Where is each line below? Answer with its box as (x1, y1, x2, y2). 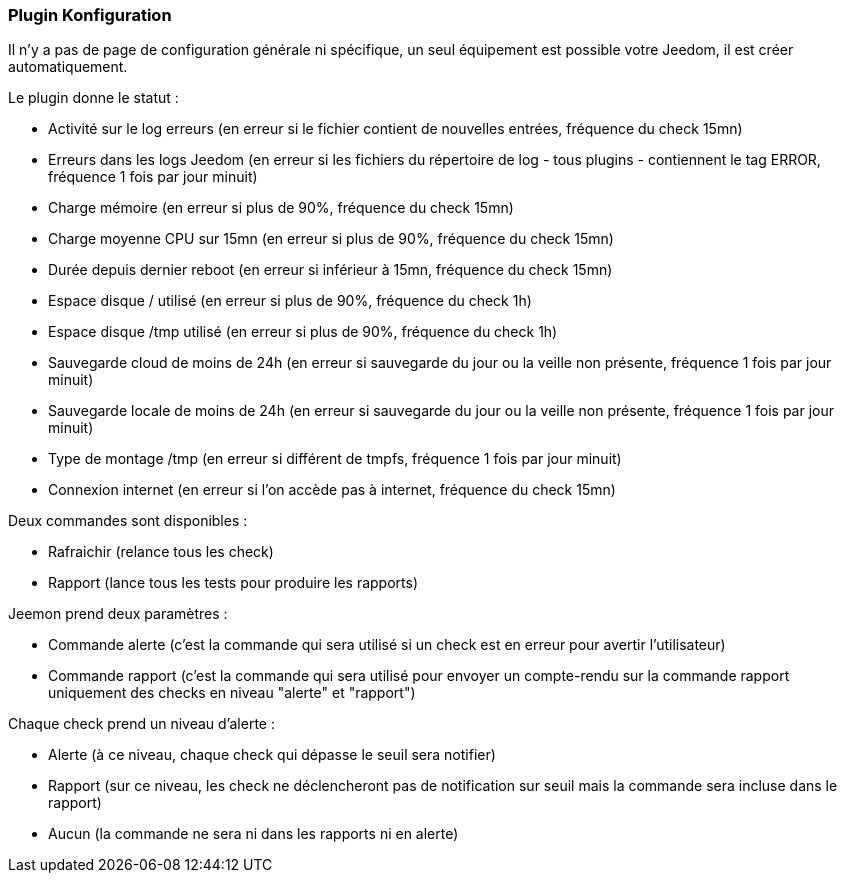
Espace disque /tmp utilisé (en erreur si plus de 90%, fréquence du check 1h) (48, 323, 558, 341)
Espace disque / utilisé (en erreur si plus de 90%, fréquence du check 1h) (48, 292, 532, 310)
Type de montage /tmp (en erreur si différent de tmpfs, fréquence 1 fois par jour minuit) (48, 450, 622, 468)
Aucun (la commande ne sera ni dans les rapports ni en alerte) (48, 825, 459, 843)
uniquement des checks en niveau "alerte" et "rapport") (48, 684, 416, 702)
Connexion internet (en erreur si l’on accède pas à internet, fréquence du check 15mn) (48, 481, 616, 499)
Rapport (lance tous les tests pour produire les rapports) (48, 574, 418, 592)
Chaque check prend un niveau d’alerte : (8, 715, 275, 733)
